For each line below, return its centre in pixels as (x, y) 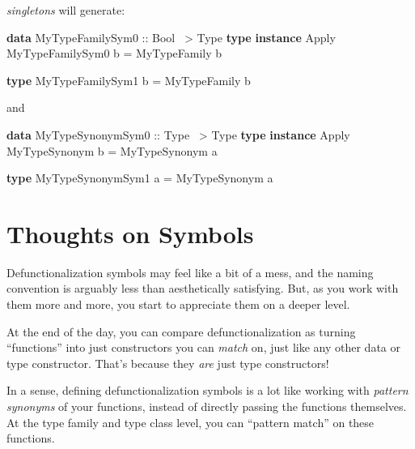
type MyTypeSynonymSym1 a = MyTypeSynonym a (140, 178)
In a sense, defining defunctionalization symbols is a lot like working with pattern (207, 390)
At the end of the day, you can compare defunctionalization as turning (181, 331)
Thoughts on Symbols (130, 233)
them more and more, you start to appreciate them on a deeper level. (178, 304)
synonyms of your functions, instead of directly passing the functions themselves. (207, 406)
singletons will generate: (66, 10)
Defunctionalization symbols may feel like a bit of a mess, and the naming (190, 272)
